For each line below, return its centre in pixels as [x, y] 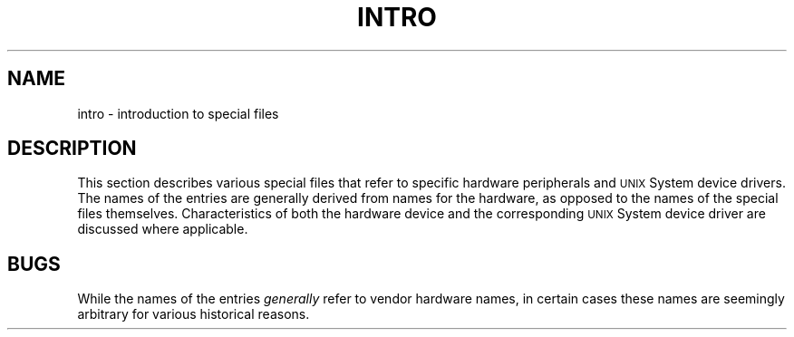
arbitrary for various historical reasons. [194, 314]
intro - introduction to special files [178, 113]
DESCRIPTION [72, 149]
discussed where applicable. [163, 229]
